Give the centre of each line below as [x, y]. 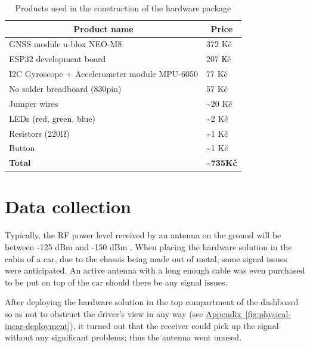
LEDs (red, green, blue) [52, 118]
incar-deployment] [38, 325]
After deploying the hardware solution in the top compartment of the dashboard [152, 302]
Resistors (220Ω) [39, 133]
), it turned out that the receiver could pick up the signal [174, 325]
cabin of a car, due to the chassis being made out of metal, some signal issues [146, 258]
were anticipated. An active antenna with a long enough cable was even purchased [155, 270]
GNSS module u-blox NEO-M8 [66, 44]
